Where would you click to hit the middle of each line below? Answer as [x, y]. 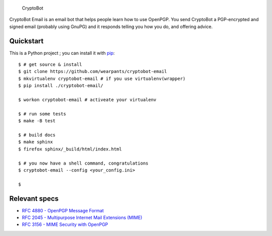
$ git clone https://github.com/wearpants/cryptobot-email [93, 71]
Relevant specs [34, 199]
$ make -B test [37, 121]
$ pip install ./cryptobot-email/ [61, 86]
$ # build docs [37, 135]
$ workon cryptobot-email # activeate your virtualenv [87, 100]
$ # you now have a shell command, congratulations [83, 163]
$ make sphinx [36, 142]
